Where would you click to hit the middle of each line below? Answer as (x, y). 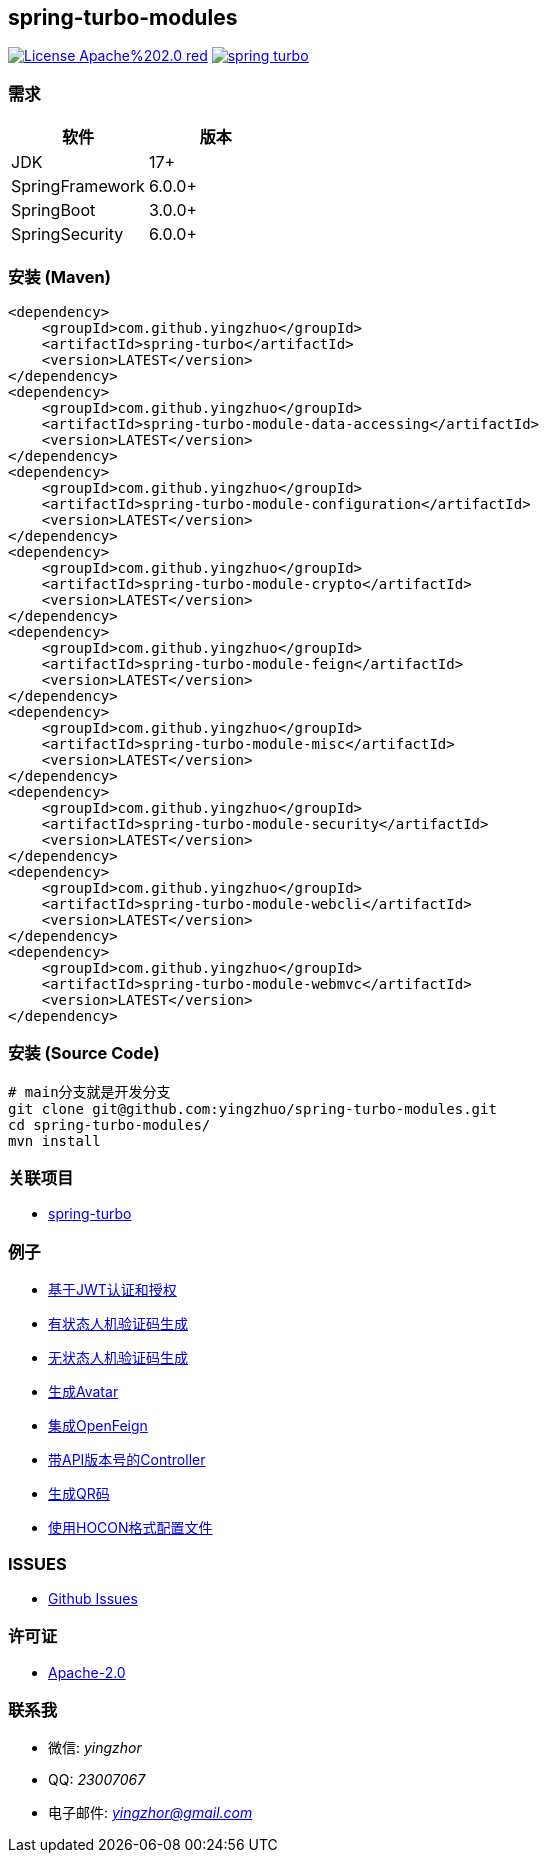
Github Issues (93, 1598)
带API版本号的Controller (127, 1460)
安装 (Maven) (59, 276)
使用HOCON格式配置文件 (130, 1528)
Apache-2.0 (87, 1672)
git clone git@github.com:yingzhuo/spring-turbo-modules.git (252, 1108)
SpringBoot (53, 210)
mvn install (54, 1140)
